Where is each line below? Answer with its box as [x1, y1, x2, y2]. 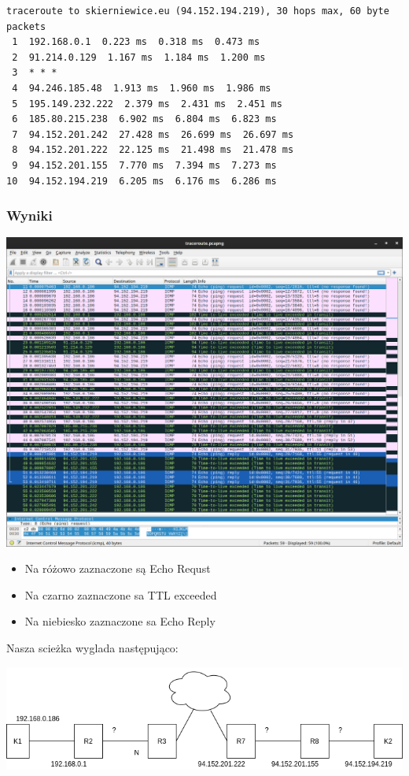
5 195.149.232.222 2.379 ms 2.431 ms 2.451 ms [12, 98, 282, 110]
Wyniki [6, 206, 53, 225]
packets [6, 20, 46, 32]
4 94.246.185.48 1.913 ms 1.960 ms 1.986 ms [12, 82, 271, 94]
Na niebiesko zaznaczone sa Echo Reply [24, 613, 216, 629]
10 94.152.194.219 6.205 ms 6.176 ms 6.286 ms [6, 175, 277, 187]
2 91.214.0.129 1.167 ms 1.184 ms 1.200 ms [12, 51, 266, 63]
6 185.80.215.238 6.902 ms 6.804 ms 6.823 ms [12, 113, 277, 125]
